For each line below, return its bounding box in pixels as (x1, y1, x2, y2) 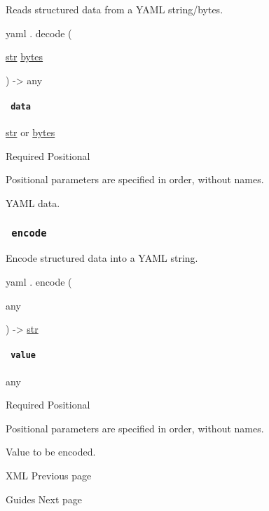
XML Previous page (6, 468, 92, 482)
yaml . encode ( (6, 274, 72, 288)
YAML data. (6, 196, 60, 211)
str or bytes (6, 125, 55, 140)
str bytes (6, 49, 43, 64)
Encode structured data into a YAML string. (6, 251, 198, 265)
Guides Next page (6, 491, 83, 506)
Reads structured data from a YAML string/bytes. (6, 2, 223, 16)
